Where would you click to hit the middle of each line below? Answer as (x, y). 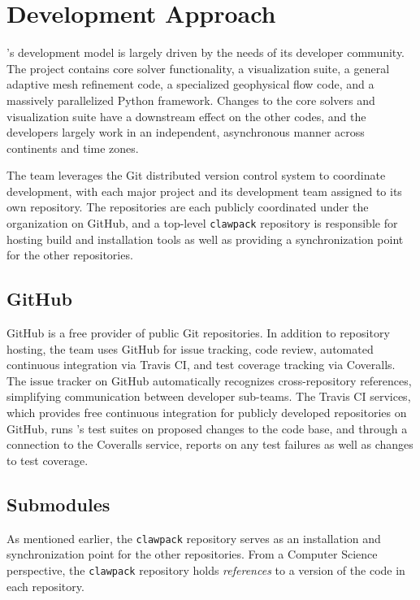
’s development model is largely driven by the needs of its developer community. (206, 52)
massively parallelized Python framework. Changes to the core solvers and (191, 100)
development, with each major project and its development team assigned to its (204, 191)
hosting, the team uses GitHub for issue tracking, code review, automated (190, 348)
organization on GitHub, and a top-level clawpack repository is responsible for (202, 223)
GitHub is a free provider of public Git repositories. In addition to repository (198, 333)
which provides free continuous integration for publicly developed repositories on (207, 413)
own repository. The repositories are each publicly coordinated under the (188, 207)
